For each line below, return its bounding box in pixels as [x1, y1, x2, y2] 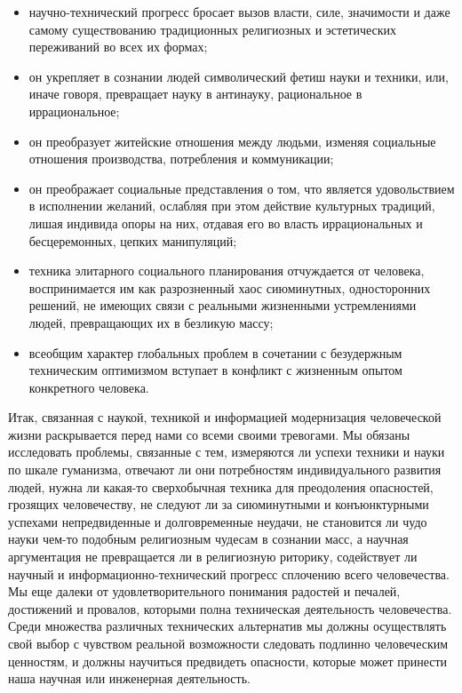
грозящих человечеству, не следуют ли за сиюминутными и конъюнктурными [8, 495, 429, 514]
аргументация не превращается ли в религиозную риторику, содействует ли [8, 547, 418, 566]
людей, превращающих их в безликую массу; [28, 313, 274, 331]
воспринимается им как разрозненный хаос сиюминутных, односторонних [28, 278, 431, 297]
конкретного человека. [28, 378, 149, 396]
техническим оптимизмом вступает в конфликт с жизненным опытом [28, 361, 402, 379]
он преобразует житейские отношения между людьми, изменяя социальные [28, 131, 436, 150]
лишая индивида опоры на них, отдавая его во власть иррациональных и [28, 213, 423, 232]
